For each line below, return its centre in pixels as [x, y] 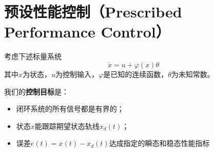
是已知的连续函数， [136, 74]
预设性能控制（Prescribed [93, 12]
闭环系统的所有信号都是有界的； [70, 109]
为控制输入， [77, 74]
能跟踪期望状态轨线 [67, 126]
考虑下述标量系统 [33, 56]
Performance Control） [87, 32]
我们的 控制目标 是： [36, 91]
